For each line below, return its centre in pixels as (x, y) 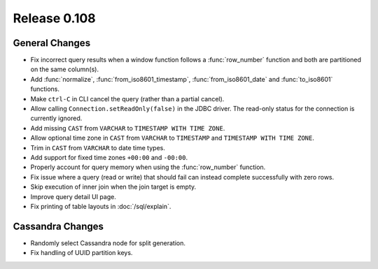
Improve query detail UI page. (73, 196)
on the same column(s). (65, 69)
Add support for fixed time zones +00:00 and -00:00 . (109, 157)
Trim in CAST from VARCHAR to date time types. (98, 147)
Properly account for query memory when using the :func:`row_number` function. (148, 167)
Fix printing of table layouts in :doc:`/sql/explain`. (101, 206)
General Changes (52, 43)
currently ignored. (56, 118)
